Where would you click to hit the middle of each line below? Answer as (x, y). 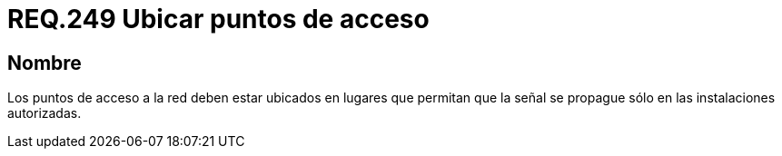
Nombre (45, 63)
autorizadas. (45, 113)
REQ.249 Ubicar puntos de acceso (218, 19)
